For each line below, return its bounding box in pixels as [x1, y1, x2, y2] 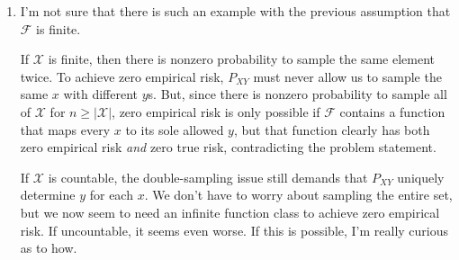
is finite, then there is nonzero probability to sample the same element [48, 49, 435, 68]
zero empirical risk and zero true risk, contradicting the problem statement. [20, 138, 436, 157]
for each [89, 185, 133, 204]
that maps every [20, 120, 111, 139]
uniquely [397, 167, 445, 186]
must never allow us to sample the [253, 67, 442, 85]
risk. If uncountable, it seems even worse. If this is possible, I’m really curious [20, 220, 449, 239]
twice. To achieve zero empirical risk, [20, 67, 224, 85]
